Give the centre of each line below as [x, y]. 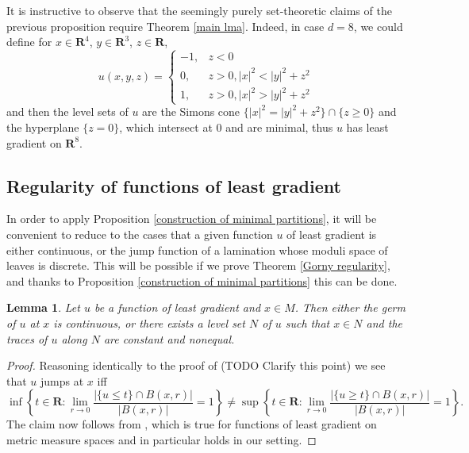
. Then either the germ [350, 307]
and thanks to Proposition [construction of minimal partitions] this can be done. [202, 280]
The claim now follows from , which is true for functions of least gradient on [192, 424]
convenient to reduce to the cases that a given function [140, 234]
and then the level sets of [67, 111]
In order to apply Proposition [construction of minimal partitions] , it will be [192, 219]
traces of [27, 338]
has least [367, 127]
